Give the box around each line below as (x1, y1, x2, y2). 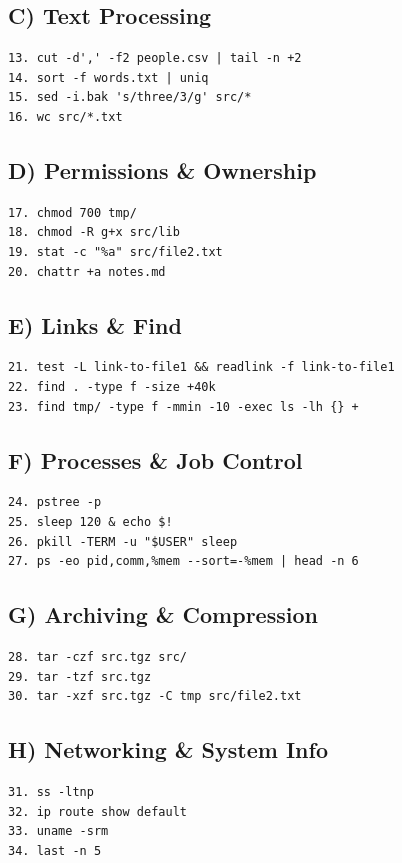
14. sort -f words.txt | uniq (8, 70, 209, 85)
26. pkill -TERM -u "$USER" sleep (8, 534, 238, 549)
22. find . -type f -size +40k (8, 379, 216, 394)
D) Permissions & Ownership (8, 154, 317, 185)
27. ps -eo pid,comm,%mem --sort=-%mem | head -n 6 (8, 554, 359, 569)
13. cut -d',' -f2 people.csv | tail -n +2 (8, 51, 302, 66)
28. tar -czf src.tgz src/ (8, 649, 187, 664)
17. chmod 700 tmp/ (8, 205, 137, 220)
